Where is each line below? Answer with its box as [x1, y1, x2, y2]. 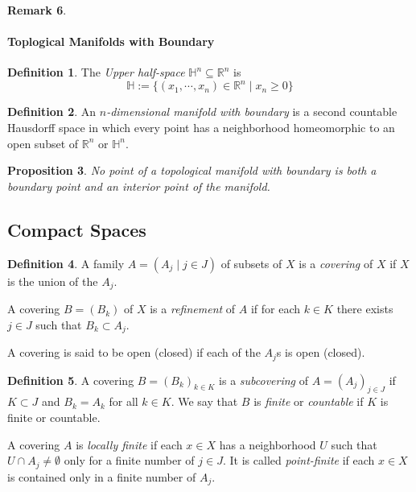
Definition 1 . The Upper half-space [7, 64, 185, 81]
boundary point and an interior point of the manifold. [7, 177, 270, 194]
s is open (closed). [276, 344, 365, 361]
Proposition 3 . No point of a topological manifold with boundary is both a [7, 162, 377, 179]
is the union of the [7, 272, 98, 289]
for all [109, 393, 138, 410]
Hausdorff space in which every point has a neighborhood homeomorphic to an [7, 119, 395, 136]
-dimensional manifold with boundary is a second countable [106, 103, 397, 120]
